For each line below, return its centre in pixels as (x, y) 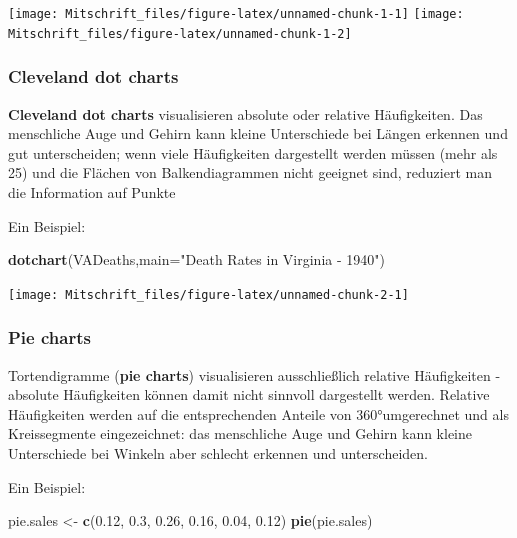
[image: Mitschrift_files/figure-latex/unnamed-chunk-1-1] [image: (236, 14)
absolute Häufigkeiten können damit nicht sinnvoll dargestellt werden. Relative (249, 394)
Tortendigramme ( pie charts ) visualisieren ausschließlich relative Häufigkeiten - (254, 374)
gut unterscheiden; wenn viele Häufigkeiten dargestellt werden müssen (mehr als (253, 152)
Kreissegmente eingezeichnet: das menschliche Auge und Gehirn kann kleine (240, 433)
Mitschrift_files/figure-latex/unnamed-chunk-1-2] (180, 33)
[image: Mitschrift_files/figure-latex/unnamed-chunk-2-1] (208, 294)
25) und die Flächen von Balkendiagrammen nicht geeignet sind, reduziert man (250, 172)
